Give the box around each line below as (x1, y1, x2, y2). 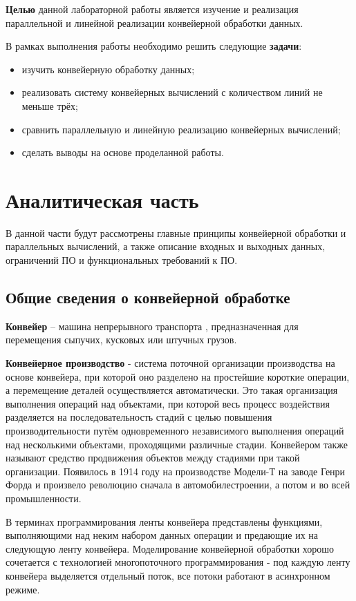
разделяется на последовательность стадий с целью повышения (6, 410, 272, 424)
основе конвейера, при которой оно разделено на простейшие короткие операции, (6, 369, 350, 383)
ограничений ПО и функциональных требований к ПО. (6, 253, 238, 267)
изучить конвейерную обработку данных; (21, 61, 195, 76)
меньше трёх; (21, 98, 78, 113)
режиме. (6, 582, 40, 596)
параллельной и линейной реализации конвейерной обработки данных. (6, 15, 303, 30)
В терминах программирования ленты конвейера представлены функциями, (6, 514, 323, 528)
